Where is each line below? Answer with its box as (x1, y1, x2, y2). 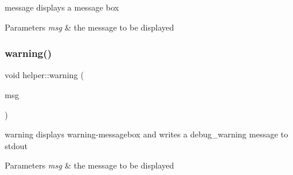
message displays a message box (5, 1, 119, 13)
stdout (5, 139, 28, 152)
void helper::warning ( (5, 69, 84, 81)
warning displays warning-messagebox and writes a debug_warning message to (5, 128, 288, 140)
